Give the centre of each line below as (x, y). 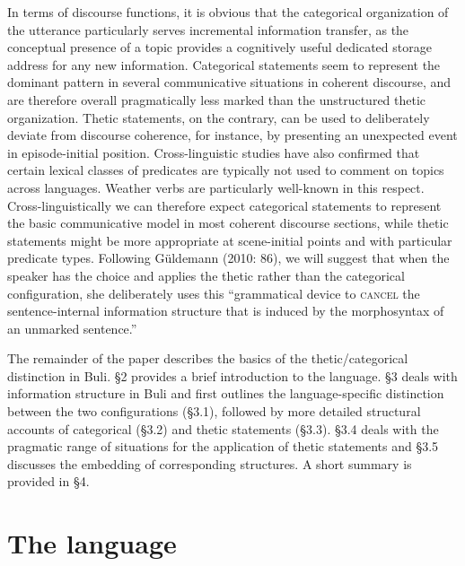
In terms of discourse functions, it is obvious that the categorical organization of (228, 12)
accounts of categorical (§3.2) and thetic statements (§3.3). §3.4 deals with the (223, 428)
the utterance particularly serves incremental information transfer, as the (208, 29)
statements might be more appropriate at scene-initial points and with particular (230, 240)
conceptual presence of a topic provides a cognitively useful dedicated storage (219, 47)
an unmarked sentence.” (72, 328)
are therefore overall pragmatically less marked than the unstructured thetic (217, 99)
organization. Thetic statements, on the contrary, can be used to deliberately (219, 117)
